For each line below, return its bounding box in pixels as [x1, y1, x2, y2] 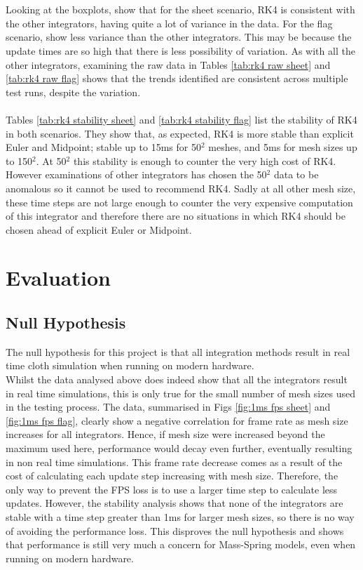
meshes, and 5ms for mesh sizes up [208, 140, 357, 154]
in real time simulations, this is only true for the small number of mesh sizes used [6, 385, 355, 400]
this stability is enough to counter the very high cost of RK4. [73, 153, 336, 168]
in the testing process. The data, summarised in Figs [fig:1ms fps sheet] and [6, 399, 331, 414]
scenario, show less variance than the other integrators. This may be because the [6, 29, 352, 44]
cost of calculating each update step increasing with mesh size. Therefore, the [6, 468, 338, 483]
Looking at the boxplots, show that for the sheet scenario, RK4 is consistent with [6, 2, 355, 17]
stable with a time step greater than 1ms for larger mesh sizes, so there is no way [6, 509, 355, 524]
